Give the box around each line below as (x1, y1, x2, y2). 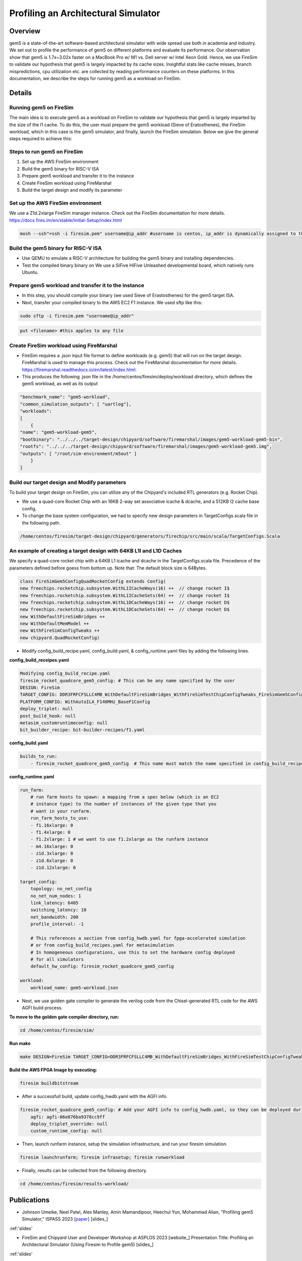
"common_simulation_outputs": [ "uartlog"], (20, 401, 132, 407)
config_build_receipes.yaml (9, 657, 69, 663)
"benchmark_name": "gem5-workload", (20, 394, 111, 400)
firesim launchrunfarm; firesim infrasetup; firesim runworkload (20, 1155, 185, 1160)
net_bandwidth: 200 (30, 914, 79, 920)
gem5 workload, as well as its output (22, 381, 98, 387)
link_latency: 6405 (30, 900, 79, 905)
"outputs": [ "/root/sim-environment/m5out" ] (20, 450, 137, 456)
